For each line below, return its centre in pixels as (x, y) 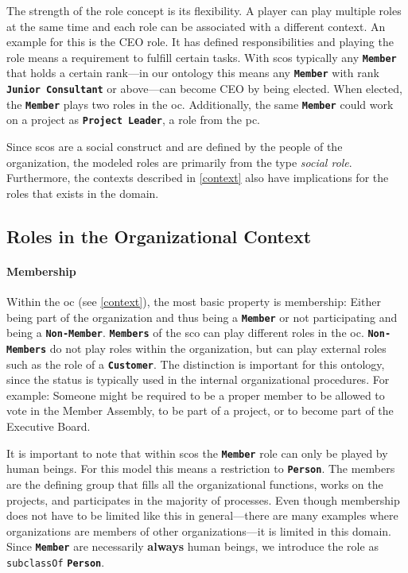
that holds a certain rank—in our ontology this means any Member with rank (193, 73)
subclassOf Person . (56, 561)
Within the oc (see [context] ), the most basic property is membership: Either (194, 302)
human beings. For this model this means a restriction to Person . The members (201, 468)
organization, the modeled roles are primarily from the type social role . (179, 162)
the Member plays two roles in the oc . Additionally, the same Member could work (200, 104)
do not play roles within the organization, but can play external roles (218, 348)
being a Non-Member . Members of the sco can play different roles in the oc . (185, 333)
